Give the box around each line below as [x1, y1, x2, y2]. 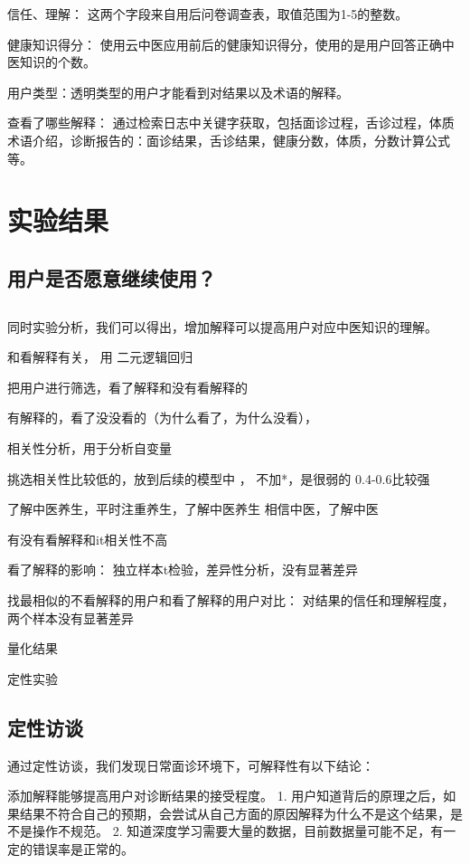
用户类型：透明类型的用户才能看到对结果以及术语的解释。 [7, 82, 349, 101]
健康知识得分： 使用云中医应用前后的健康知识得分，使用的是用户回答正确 [7, 34, 442, 53]
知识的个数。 [19, 52, 96, 71]
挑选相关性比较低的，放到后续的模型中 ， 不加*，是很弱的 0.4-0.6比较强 [7, 469, 430, 488]
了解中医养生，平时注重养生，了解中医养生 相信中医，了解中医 [7, 499, 379, 518]
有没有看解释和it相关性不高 [7, 529, 168, 548]
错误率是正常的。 [32, 840, 134, 858]
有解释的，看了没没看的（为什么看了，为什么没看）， [7, 408, 317, 427]
